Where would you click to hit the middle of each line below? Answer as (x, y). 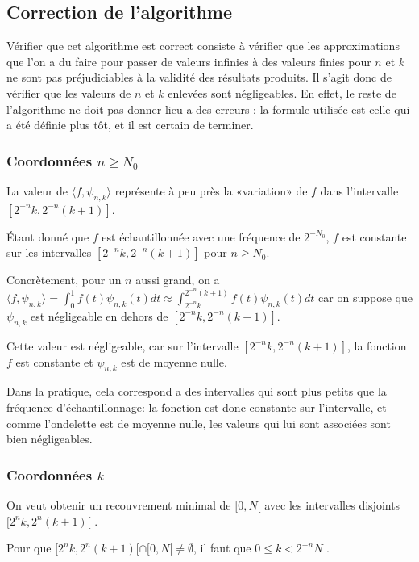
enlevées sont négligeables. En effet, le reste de (282, 92)
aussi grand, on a (178, 280)
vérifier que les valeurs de (69, 92)
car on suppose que (365, 298)
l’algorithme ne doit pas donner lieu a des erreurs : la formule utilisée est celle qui (208, 109)
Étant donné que (48, 236)
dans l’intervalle (359, 190)
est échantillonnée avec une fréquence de (201, 236)
